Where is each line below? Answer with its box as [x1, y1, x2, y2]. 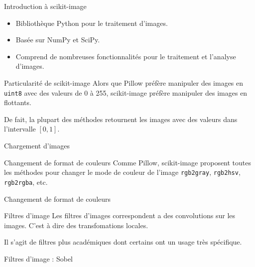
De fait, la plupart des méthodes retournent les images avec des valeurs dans [4, 114, 238, 124]
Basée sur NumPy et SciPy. [15, 34, 100, 45]
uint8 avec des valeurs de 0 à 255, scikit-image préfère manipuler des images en [4, 87, 248, 98]
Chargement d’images [4, 140, 70, 150]
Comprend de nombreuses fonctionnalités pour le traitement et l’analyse [15, 51, 236, 61]
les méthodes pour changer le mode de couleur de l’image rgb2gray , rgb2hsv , [4, 167, 241, 177]
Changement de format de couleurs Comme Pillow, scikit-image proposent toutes [4, 157, 252, 167]
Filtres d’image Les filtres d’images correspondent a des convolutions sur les [4, 210, 236, 221]
